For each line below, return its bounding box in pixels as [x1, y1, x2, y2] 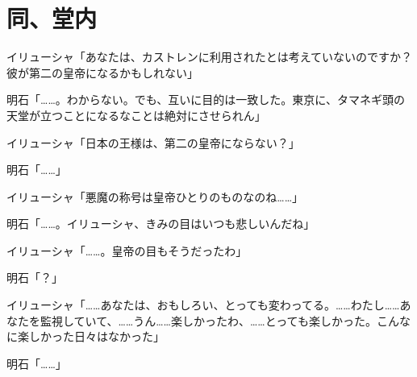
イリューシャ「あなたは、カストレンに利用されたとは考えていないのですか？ [6, 48, 413, 65]
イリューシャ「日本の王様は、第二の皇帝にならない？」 [6, 134, 300, 151]
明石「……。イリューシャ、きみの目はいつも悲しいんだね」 [6, 215, 315, 232]
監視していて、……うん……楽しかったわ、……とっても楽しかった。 [40, 312, 377, 329]
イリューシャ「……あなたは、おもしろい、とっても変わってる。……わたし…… [6, 296, 400, 313]
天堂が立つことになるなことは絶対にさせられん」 [6, 106, 266, 123]
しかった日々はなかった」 [28, 328, 165, 345]
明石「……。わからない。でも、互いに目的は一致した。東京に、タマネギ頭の [6, 91, 405, 108]
